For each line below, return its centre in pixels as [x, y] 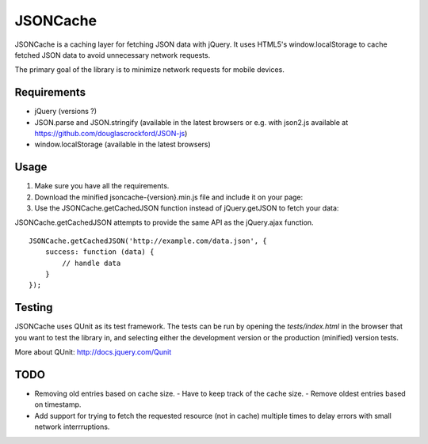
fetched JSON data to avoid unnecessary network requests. [113, 55]
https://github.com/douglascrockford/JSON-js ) [111, 134]
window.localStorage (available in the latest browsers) [123, 144]
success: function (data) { [99, 252]
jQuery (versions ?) [66, 112]
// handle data [92, 263]
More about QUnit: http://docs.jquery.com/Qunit [93, 352]
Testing [34, 307]
